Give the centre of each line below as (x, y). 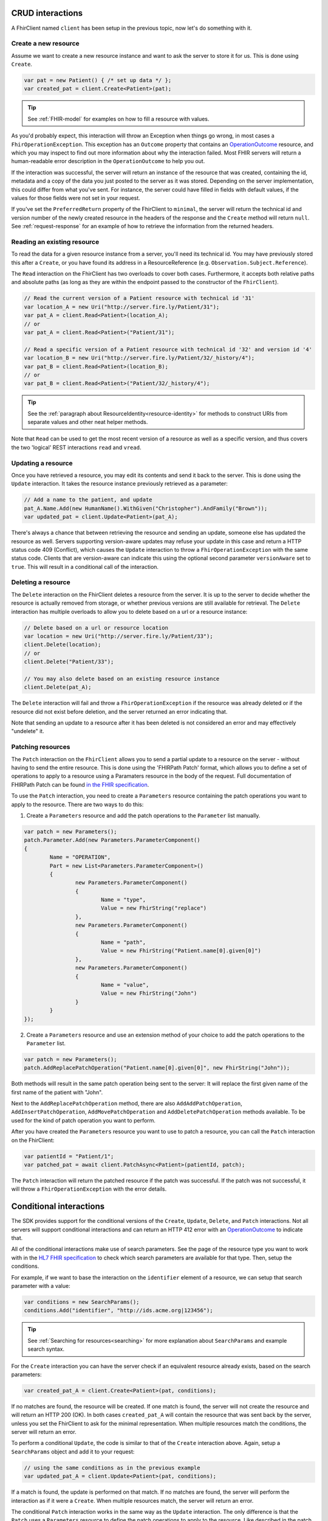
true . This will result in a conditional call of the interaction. (85, 566)
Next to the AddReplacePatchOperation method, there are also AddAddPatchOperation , (127, 1104)
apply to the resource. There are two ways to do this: (77, 804)
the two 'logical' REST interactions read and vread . (76, 447)
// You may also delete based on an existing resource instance (122, 679)
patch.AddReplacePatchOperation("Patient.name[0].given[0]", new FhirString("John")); (157, 1068)
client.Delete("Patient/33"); (69, 662)
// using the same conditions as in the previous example (112, 1467)
